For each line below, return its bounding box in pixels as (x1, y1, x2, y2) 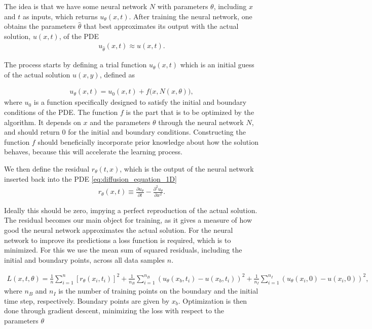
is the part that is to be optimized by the (126, 106, 254, 117)
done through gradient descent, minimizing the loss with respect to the (4, 305, 225, 316)
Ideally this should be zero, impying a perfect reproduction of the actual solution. (4, 204, 257, 215)
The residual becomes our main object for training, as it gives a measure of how (4, 215, 252, 225)
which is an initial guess (180, 59, 254, 70)
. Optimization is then (178, 295, 247, 306)
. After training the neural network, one (129, 11, 252, 21)
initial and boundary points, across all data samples (4, 254, 165, 265)
